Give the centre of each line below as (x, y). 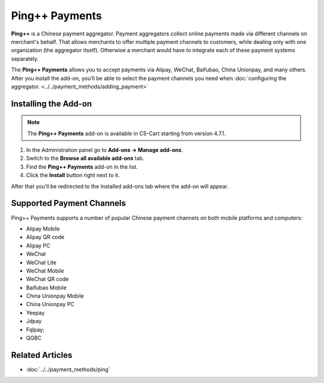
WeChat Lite (41, 262)
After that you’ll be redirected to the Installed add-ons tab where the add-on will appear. (120, 186)
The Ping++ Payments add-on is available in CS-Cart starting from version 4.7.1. (127, 133)
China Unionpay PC (50, 304)
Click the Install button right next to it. (73, 175)
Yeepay (35, 313)
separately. (25, 59)
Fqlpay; (35, 330)
